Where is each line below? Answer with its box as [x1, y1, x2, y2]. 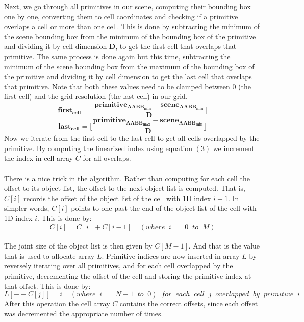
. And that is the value [188, 240, 260, 251]
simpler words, [4, 203, 49, 213]
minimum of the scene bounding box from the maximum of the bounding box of [4, 61, 255, 71]
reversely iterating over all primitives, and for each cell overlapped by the [4, 260, 233, 271]
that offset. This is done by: [4, 280, 91, 291]
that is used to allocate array [4, 250, 95, 261]
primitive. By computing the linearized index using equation [4, 142, 193, 153]
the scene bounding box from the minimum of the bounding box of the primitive [4, 31, 256, 41]
